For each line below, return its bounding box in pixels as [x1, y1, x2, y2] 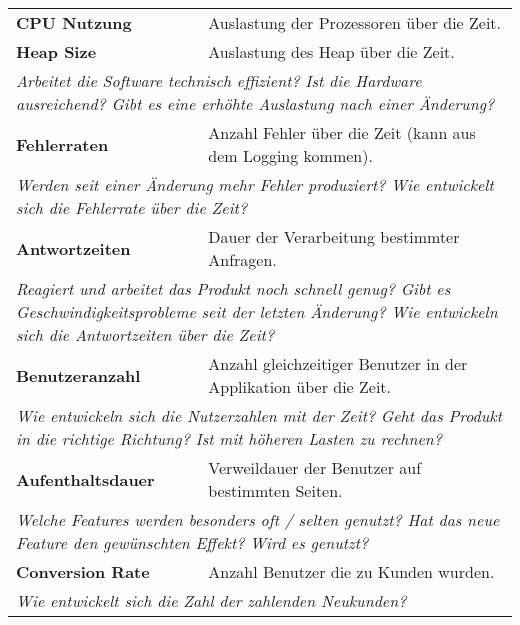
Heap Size [16, 40, 97, 63]
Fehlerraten [16, 132, 109, 156]
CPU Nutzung [16, 11, 132, 34]
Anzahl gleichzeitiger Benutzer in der [208, 352, 468, 375]
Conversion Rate [16, 560, 150, 583]
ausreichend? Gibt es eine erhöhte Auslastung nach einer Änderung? [16, 92, 495, 115]
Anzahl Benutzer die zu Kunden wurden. [208, 560, 495, 583]
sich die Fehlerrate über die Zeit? [16, 196, 248, 219]
